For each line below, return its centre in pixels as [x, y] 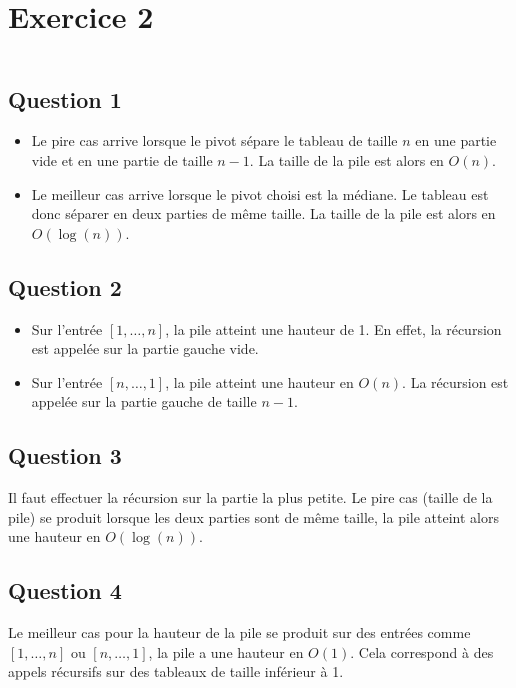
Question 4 [65, 590]
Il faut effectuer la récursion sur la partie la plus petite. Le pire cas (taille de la [250, 497]
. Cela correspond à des [422, 651]
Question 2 [65, 286]
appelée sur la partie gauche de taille [144, 401]
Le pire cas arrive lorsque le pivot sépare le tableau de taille [214, 140]
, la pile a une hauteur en [226, 651]
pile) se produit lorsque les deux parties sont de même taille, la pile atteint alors [253, 516]
